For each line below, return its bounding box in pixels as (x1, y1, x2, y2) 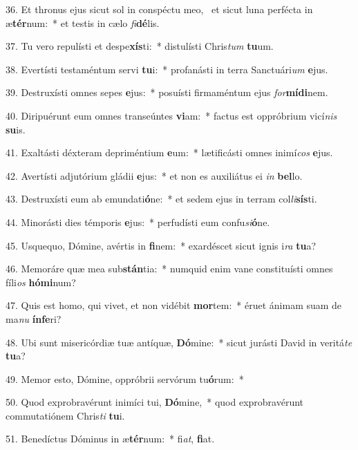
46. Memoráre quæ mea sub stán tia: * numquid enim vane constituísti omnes (6, 261, 333, 276)
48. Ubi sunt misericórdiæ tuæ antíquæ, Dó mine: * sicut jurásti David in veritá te (6, 335, 352, 349)
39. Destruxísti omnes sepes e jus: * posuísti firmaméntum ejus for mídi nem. (6, 85, 328, 100)
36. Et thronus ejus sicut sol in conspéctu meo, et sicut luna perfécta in (6, 2, 313, 16)
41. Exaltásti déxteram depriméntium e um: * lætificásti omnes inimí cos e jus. (6, 145, 333, 160)
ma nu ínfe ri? (6, 311, 62, 326)
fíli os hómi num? (6, 274, 76, 289)
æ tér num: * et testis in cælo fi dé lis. (6, 15, 160, 30)
